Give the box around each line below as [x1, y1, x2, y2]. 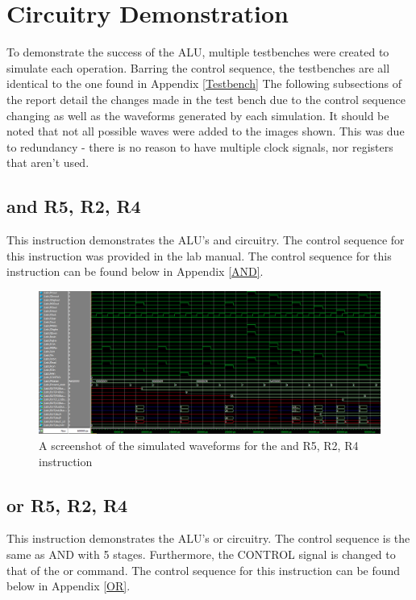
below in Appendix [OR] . [6, 577, 131, 594]
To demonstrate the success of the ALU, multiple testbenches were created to [6, 44, 389, 60]
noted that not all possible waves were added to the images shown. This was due [6, 123, 405, 140]
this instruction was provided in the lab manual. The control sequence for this [6, 247, 392, 264]
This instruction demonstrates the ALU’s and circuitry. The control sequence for [6, 231, 405, 248]
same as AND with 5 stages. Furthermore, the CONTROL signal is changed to [6, 546, 396, 563]
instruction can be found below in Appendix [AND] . [6, 263, 264, 280]
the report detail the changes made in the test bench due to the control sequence [6, 90, 406, 107]
